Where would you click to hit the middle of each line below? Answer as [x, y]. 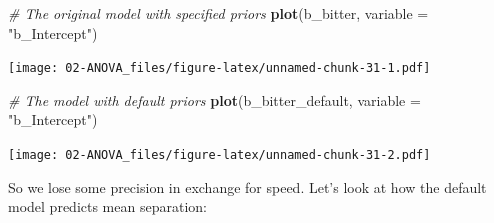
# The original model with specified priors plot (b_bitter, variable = [218, 13]
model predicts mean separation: [107, 206]
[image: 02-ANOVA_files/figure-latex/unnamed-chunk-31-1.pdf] [219, 68]
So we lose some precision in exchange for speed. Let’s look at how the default [247, 186]
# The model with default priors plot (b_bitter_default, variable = [214, 99]
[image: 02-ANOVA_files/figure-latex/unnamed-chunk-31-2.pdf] [219, 155]
